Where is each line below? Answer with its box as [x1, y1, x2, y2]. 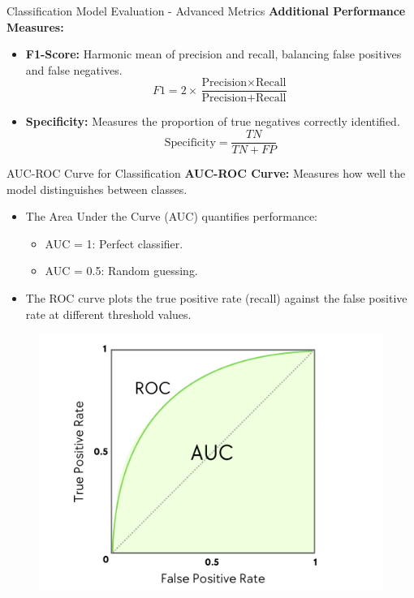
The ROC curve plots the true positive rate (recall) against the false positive [25, 290, 408, 307]
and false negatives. [25, 61, 123, 78]
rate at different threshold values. [25, 305, 192, 322]
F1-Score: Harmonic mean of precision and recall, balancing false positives [25, 45, 402, 62]
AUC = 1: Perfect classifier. [45, 234, 183, 252]
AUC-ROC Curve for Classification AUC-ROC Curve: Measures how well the [6, 165, 406, 182]
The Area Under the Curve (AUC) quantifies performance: [25, 208, 318, 225]
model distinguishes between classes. [6, 180, 188, 197]
